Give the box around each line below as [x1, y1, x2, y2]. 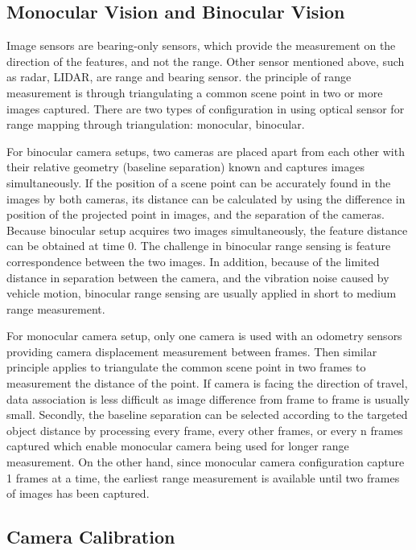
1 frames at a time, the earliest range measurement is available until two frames [6, 469, 400, 486]
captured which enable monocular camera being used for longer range [6, 437, 349, 454]
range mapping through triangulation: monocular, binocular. [6, 116, 305, 133]
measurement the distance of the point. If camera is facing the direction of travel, [6, 375, 408, 392]
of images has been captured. [6, 485, 150, 502]
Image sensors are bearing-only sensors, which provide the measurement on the [6, 37, 396, 54]
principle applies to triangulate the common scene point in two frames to [6, 359, 366, 376]
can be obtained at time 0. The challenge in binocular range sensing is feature [6, 237, 391, 254]
